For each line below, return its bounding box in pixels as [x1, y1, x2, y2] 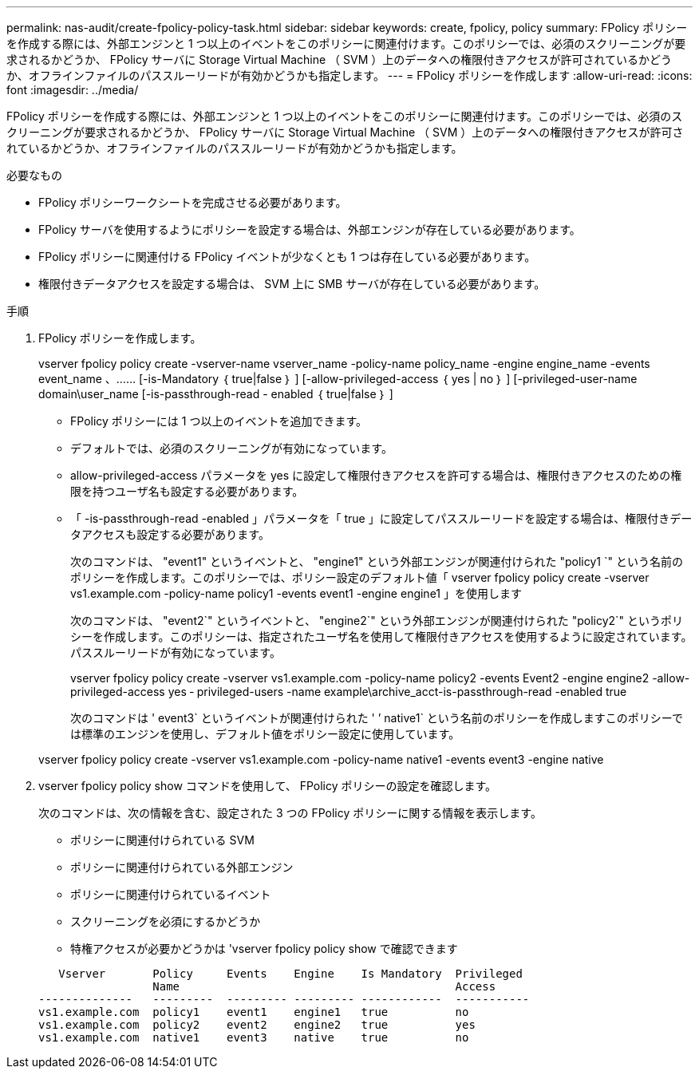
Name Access [152, 980, 496, 993]
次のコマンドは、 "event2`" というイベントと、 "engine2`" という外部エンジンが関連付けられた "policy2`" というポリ [70, 614, 684, 627]
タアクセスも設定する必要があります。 [70, 528, 270, 541]
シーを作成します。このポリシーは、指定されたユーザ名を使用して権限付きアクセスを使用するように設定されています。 [70, 630, 693, 643]
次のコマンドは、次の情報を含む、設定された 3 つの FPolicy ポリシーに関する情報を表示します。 [38, 806, 542, 820]
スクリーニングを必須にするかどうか [70, 915, 261, 928]
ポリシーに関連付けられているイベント [70, 887, 271, 901]
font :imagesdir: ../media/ [6, 83, 139, 97]
